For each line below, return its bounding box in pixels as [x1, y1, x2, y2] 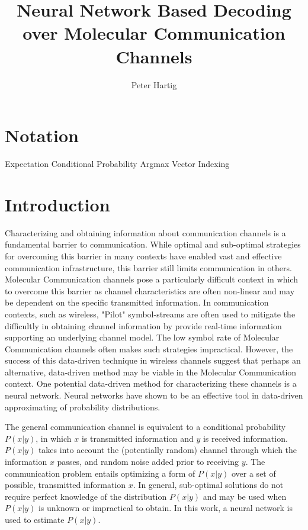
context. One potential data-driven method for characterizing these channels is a [5, 377, 297, 390]
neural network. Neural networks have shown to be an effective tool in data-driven [5, 389, 303, 401]
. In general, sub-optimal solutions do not [133, 478, 284, 491]
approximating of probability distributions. [5, 400, 161, 413]
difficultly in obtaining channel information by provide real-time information [5, 319, 282, 332]
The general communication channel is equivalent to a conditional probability [5, 420, 286, 433]
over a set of [231, 467, 276, 479]
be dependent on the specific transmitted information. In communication [5, 296, 269, 309]
